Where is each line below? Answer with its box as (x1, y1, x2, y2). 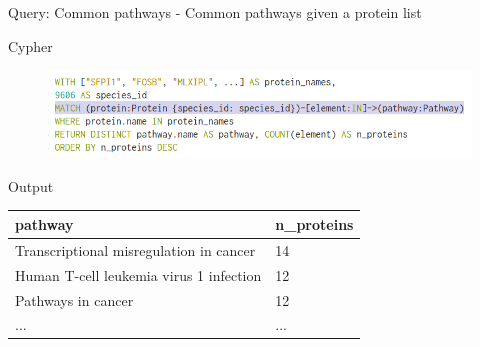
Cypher (8, 35, 53, 56)
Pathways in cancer (15, 289, 134, 310)
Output (8, 175, 54, 196)
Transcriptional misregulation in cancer (15, 239, 256, 260)
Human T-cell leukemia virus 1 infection (15, 264, 262, 285)
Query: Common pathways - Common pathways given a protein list (8, 2, 422, 22)
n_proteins (275, 213, 354, 234)
